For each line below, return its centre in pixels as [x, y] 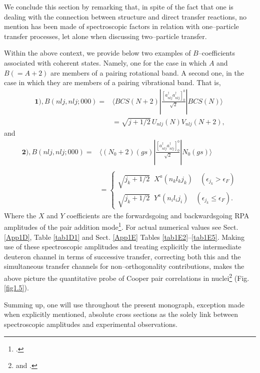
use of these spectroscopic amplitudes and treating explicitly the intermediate [123, 247]
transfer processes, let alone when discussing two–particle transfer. [105, 36]
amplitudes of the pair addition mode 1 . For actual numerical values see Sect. [121, 226]
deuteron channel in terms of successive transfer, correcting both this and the [122, 256]
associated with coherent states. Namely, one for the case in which [105, 62]
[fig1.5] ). [16, 288]
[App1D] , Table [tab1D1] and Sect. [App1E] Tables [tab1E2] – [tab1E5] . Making [124, 237]
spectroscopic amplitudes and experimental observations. [91, 324]
